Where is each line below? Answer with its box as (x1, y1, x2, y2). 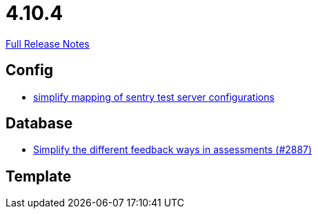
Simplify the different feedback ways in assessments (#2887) (33, 144, 312, 156)
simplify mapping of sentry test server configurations (33, 90, 275, 103)
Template (6, 167, 72, 185)
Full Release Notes (6, 37, 90, 50)
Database (6, 115, 73, 133)
